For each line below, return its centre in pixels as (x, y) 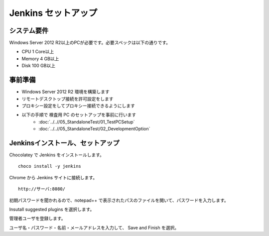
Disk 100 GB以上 (39, 66)
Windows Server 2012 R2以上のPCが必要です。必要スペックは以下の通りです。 (90, 43)
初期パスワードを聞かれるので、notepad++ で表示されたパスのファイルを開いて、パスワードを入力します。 (119, 200)
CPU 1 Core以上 (38, 52)
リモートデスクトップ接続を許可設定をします (67, 99)
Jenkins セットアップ (53, 13)
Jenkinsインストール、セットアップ (64, 143)
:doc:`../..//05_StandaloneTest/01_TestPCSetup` (87, 121)
